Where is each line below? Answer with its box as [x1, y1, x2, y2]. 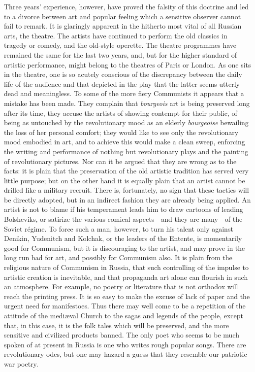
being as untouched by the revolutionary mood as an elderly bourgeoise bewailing [4, 117, 249, 128]
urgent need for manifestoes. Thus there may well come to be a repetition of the [4, 301, 246, 311]
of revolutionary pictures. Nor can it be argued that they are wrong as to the [4, 156, 237, 166]
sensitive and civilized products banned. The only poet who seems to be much [4, 330, 239, 340]
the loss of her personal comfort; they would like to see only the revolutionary [4, 127, 239, 137]
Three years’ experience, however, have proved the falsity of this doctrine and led [4, 1, 249, 11]
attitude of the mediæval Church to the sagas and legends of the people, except [4, 310, 243, 320]
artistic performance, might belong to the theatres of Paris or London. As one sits [4, 59, 251, 69]
